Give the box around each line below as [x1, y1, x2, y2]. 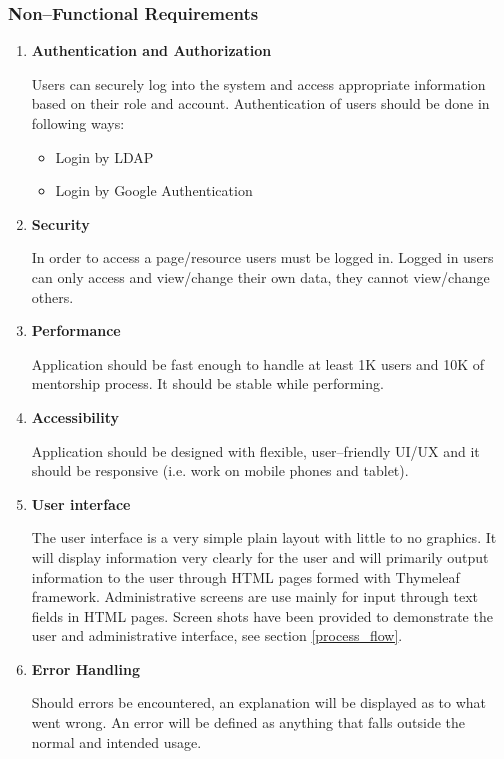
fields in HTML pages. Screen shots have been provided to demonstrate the [31, 605, 493, 626]
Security [31, 213, 90, 234]
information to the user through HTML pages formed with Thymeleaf [31, 566, 460, 587]
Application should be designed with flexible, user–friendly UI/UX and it [31, 440, 480, 461]
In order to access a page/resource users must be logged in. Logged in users [31, 247, 494, 268]
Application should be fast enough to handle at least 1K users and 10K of [31, 353, 485, 374]
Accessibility [31, 406, 120, 427]
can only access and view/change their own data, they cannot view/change [31, 266, 490, 287]
